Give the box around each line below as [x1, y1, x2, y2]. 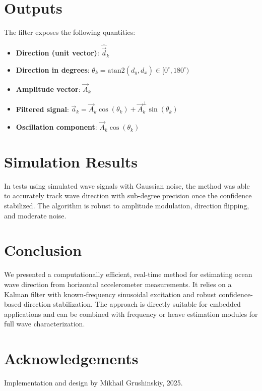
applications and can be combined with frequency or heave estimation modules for [4, 308, 258, 319]
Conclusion [4, 240, 82, 260]
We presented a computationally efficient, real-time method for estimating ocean [4, 269, 252, 280]
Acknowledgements [4, 348, 139, 369]
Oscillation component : [16, 122, 97, 132]
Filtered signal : [16, 103, 69, 114]
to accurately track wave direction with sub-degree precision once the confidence [4, 190, 252, 201]
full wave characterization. [4, 318, 85, 329]
